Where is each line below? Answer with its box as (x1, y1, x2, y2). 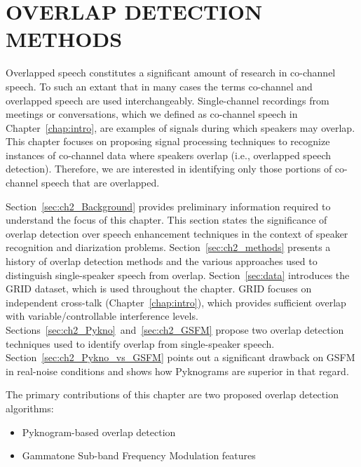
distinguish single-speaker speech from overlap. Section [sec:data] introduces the (6, 267, 350, 282)
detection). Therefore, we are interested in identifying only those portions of (6, 161, 332, 176)
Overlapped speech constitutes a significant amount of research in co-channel (6, 65, 336, 80)
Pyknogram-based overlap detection (22, 424, 176, 439)
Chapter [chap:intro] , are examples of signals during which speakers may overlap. (6, 120, 355, 135)
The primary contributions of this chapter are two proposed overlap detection (6, 387, 339, 402)
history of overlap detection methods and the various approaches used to (6, 254, 318, 269)
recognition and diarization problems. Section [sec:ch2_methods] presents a (6, 240, 331, 255)
